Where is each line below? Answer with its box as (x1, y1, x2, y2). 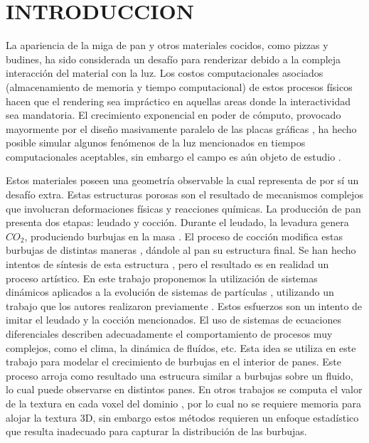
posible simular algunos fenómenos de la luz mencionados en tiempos (6, 135, 306, 150)
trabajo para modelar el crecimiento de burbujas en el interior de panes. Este (6, 354, 342, 369)
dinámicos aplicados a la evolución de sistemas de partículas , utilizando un (6, 284, 334, 299)
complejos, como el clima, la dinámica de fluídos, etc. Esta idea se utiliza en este (6, 340, 356, 355)
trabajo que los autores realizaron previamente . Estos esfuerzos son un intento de (6, 298, 363, 313)
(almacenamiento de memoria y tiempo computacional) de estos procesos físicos (6, 79, 353, 94)
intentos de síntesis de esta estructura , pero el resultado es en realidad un (6, 257, 329, 272)
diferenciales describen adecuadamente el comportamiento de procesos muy (6, 326, 333, 341)
